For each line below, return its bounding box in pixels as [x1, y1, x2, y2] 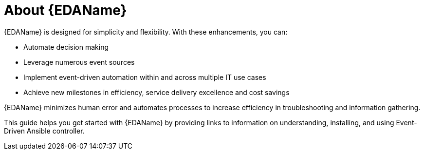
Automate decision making [23, 42, 109, 51]
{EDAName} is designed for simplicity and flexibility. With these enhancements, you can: [4, 27, 288, 36]
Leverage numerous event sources [23, 58, 135, 66]
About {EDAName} [4, 2, 127, 19]
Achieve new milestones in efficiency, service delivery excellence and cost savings [23, 88, 290, 96]
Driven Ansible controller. [4, 126, 85, 135]
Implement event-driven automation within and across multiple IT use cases [23, 73, 266, 81]
